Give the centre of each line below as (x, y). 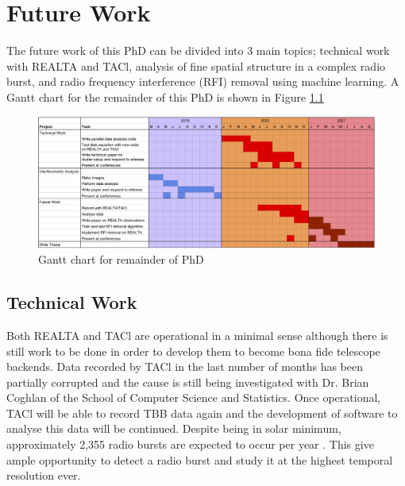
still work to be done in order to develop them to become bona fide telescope (193, 351)
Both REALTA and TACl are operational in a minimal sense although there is (197, 335)
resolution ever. (44, 475)
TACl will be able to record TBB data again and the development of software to (202, 413)
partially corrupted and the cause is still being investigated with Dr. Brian (188, 382)
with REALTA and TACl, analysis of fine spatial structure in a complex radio (196, 66)
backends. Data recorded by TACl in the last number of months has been (185, 366)
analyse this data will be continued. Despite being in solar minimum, (174, 428)
